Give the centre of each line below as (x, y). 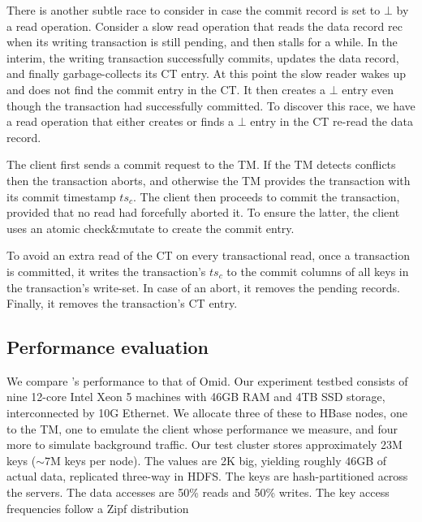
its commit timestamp (61, 196)
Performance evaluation (108, 347)
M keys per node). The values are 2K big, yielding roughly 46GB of (219, 460)
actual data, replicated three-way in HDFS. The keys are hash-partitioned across (207, 476)
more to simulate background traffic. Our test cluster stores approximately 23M (205, 444)
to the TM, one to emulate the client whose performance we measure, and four (202, 428)
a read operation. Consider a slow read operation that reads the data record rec (205, 26)
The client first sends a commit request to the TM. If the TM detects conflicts (201, 164)
